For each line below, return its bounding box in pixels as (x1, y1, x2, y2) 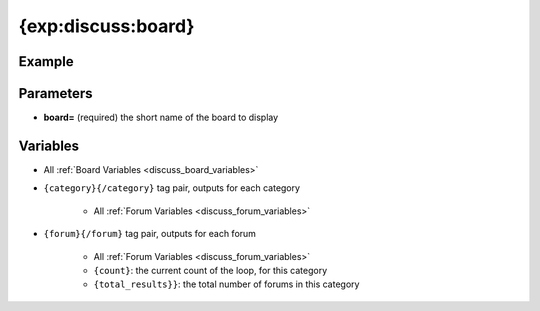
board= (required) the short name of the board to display (43, 111, 279, 124)
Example (18, 53, 74, 70)
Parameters (18, 85, 93, 102)
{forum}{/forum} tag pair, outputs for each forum (43, 228, 257, 240)
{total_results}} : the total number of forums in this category (93, 278, 360, 290)
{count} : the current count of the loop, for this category (93, 264, 328, 276)
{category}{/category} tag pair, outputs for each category (43, 182, 300, 194)
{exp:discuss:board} (18, 15, 195, 37)
